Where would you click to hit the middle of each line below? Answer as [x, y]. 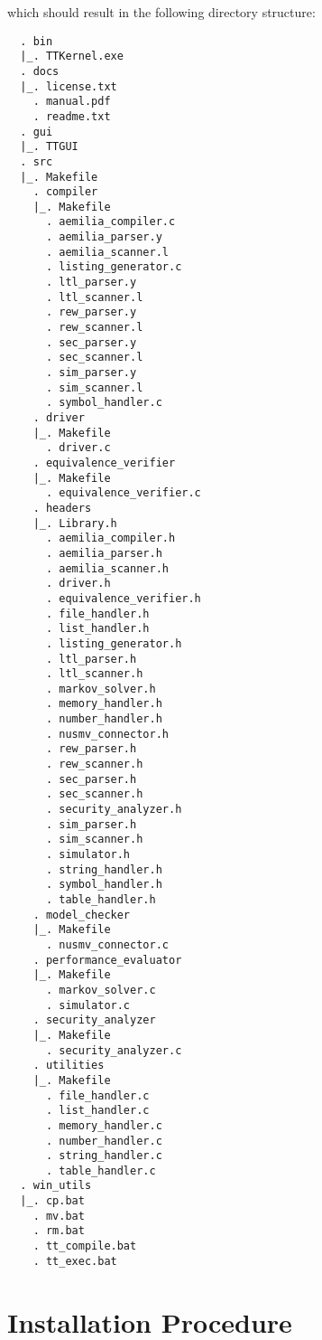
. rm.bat [59, 1231]
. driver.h [78, 584]
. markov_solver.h [101, 689]
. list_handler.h [97, 629]
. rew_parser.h [91, 749]
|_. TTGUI [49, 147]
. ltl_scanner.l [94, 297]
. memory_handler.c [104, 1125]
